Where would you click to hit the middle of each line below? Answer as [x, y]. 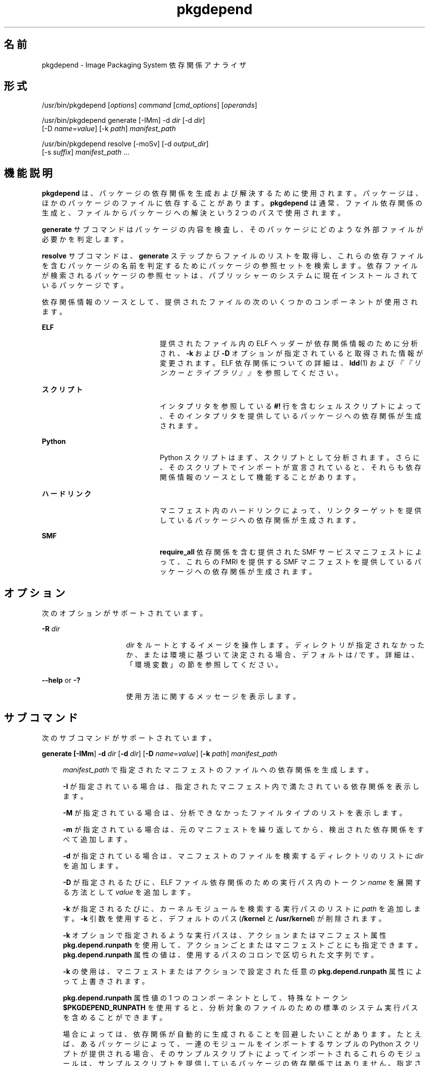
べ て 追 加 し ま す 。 [97, 839]
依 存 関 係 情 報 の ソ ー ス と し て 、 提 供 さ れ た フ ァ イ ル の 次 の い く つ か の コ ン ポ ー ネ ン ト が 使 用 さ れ [230, 302]
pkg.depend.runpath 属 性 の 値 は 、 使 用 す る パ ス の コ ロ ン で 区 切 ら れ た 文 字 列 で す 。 [220, 954]
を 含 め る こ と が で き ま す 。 [115, 1017]
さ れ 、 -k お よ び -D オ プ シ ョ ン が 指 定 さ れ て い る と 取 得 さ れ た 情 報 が [291, 353]
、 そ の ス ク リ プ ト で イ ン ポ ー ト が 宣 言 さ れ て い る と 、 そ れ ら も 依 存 [291, 467]
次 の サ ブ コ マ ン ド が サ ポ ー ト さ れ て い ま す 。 [129, 738]
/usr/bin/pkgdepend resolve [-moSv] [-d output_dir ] [125, 144]
